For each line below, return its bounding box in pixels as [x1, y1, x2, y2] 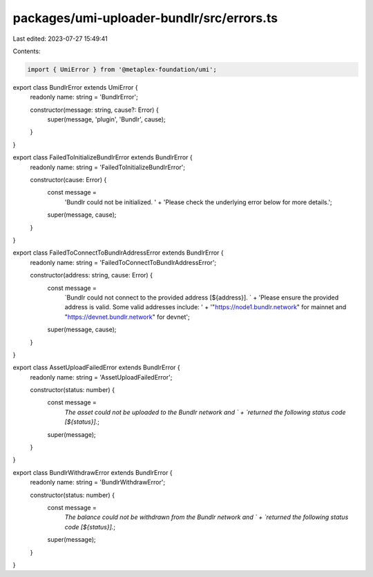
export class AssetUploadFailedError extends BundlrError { [12, 363, 181, 372]
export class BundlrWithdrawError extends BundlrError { [12, 468, 173, 476]
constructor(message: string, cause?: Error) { [30, 106, 159, 114]
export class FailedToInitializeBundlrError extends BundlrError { [12, 153, 193, 162]
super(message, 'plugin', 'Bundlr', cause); [47, 115, 166, 124]
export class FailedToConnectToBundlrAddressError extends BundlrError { [12, 248, 224, 257]
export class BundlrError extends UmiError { [12, 83, 138, 91]
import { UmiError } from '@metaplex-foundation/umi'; [27, 66, 217, 73]
